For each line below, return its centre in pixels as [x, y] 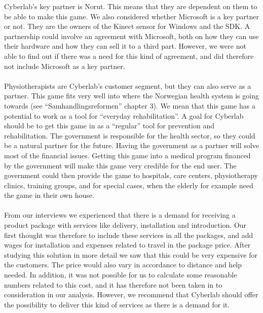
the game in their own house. [49, 195]
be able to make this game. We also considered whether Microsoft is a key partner [131, 16]
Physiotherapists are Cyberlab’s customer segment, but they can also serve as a [128, 85]
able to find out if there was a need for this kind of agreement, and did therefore [129, 56]
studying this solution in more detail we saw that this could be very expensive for [131, 254]
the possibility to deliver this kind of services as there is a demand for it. [117, 304]
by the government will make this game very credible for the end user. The [120, 165]
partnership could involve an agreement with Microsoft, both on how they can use [131, 36]
